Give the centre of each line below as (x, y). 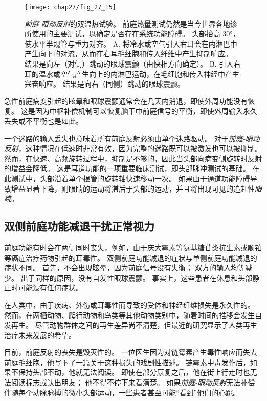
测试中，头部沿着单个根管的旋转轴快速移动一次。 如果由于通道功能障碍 (130, 178)
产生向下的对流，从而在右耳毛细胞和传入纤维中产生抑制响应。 (128, 54)
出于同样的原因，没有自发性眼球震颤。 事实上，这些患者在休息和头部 (137, 277)
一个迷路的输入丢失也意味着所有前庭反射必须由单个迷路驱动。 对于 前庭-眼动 (132, 138)
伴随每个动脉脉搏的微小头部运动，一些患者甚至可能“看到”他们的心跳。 (122, 392)
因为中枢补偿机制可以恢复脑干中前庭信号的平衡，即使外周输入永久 (146, 111)
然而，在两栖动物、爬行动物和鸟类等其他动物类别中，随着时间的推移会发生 (129, 315)
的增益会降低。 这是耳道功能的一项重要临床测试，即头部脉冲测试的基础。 (127, 168)
